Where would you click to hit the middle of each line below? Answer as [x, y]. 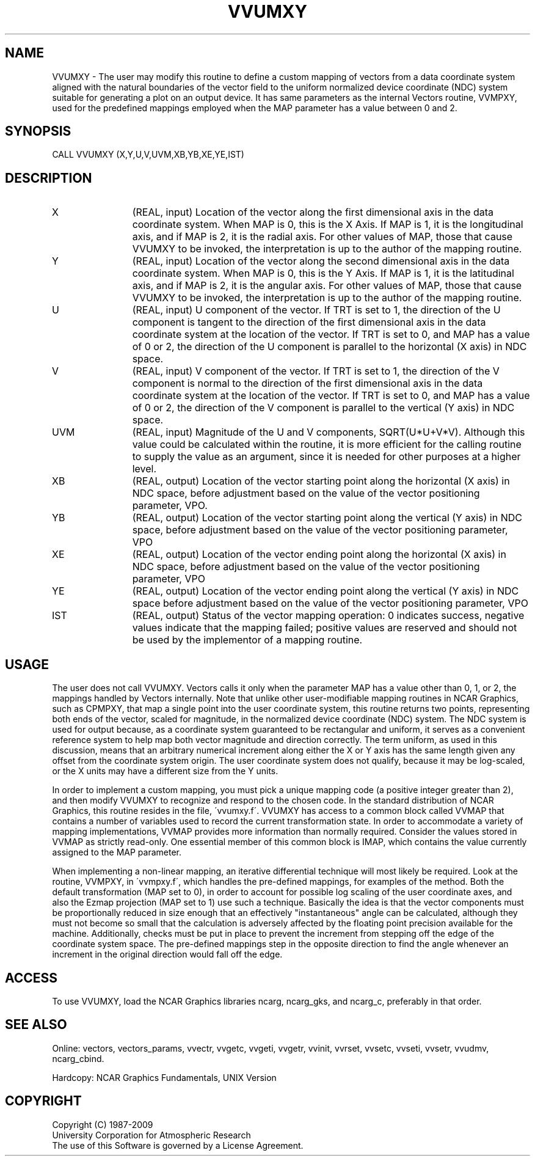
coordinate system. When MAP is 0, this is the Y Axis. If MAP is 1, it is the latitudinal [323, 273]
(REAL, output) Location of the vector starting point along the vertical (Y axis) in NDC [327, 518]
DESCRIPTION [49, 178]
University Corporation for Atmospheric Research [151, 1135]
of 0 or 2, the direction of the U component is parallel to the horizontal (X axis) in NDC [329, 347]
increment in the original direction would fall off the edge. [167, 954]
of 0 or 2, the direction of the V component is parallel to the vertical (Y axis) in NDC [323, 408]
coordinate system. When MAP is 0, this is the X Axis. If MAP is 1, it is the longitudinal [328, 225]
